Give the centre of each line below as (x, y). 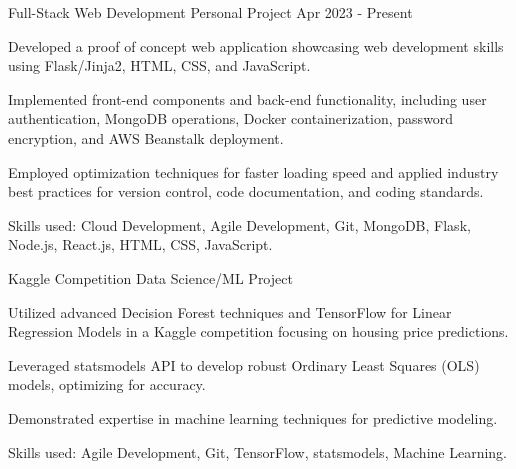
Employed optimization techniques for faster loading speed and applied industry (253, 171)
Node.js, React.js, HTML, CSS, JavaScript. (140, 244)
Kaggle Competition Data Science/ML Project (150, 277)
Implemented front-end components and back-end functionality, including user (247, 98)
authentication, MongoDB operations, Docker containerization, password (231, 118)
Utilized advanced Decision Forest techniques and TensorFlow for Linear (230, 311)
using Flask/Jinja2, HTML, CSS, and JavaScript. (159, 65)
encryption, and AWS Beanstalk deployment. (146, 137)
